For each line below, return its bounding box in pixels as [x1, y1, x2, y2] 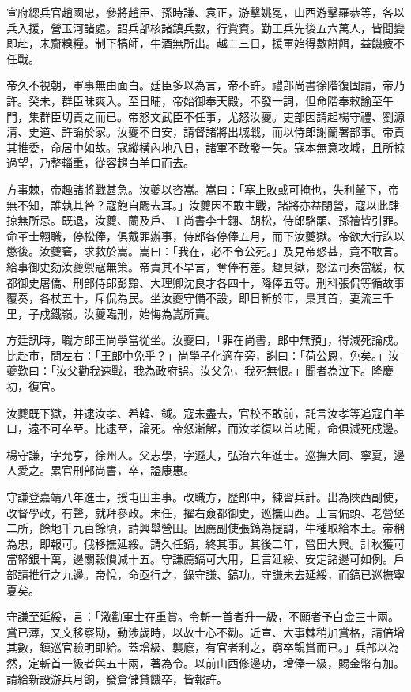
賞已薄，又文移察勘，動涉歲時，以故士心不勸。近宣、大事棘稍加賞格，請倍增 [6, 623, 405, 640]
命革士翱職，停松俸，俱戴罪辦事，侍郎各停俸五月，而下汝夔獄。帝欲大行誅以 [6, 227, 405, 244]
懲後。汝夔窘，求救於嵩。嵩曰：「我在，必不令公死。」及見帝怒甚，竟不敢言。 [6, 243, 405, 259]
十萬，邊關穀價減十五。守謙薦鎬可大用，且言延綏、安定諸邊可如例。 [39, 550, 394, 567]
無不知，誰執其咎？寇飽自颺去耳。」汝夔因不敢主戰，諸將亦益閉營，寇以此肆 [6, 196, 399, 213]
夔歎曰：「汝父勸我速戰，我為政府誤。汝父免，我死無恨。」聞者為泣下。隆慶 [6, 362, 394, 379]
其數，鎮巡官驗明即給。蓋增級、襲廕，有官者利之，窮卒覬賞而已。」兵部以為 [6, 639, 399, 656]
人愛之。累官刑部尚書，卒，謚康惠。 [6, 462, 194, 478]
